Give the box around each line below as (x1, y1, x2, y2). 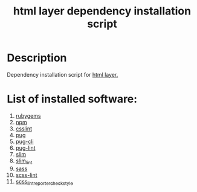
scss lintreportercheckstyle (15, 178, 73, 187)
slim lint (15, 157, 33, 165)
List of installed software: (7, 92, 138, 106)
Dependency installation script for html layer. (7, 71, 118, 78)
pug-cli (15, 138, 34, 145)
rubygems (15, 112, 41, 119)
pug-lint (15, 144, 36, 152)
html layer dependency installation (13, 4, 192, 18)
